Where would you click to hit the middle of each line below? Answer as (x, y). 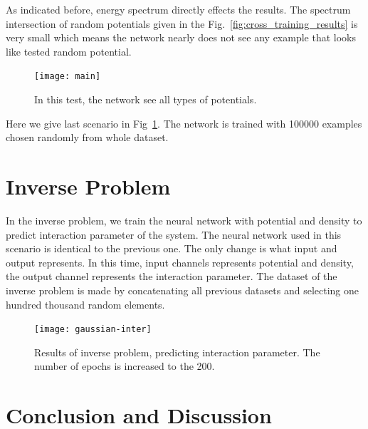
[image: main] (68, 77)
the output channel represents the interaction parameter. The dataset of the (172, 276)
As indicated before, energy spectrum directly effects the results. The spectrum (178, 9)
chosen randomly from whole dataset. (87, 137)
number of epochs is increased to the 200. (125, 366)
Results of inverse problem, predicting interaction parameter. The (177, 352)
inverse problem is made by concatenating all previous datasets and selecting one (182, 290)
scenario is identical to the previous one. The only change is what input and (172, 248)
